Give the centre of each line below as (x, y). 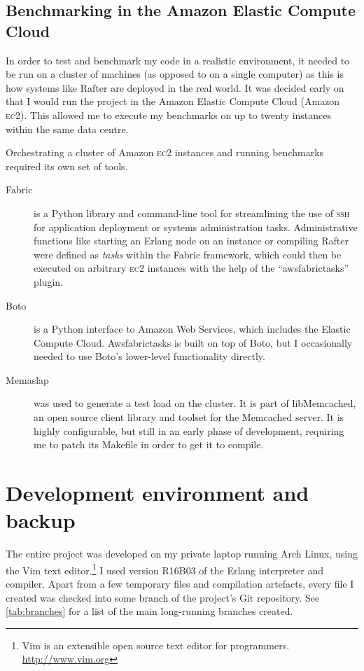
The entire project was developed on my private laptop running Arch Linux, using (182, 554)
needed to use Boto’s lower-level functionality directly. (149, 356)
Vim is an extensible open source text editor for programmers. (156, 645)
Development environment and (157, 493)
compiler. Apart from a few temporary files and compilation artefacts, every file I (180, 583)
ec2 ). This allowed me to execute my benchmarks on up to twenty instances (169, 115)
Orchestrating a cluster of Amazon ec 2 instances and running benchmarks (165, 152)
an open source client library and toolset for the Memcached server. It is (189, 417)
